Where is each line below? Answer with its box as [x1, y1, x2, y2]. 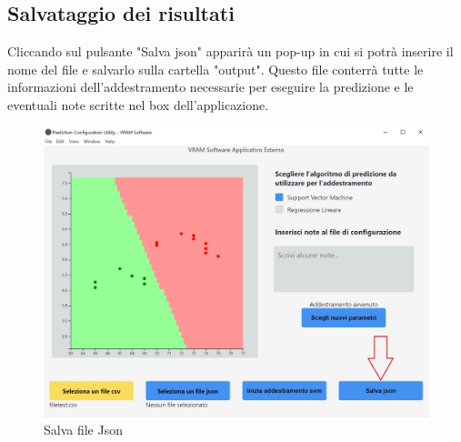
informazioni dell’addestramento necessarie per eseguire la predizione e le [7, 77, 414, 96]
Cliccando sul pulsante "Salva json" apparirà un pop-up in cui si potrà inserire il [7, 42, 454, 61]
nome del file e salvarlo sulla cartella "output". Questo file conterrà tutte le [7, 59, 424, 78]
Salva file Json [44, 420, 123, 439]
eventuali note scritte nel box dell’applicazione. [7, 95, 269, 114]
